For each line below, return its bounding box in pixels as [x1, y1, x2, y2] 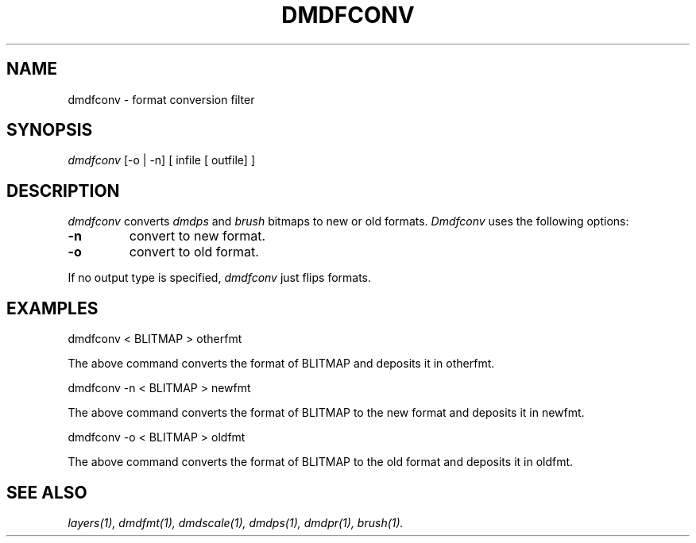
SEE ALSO [6, 482, 87, 503]
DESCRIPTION [6, 180, 120, 201]
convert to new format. [129, 228, 266, 245]
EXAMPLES [6, 298, 99, 318]
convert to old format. [129, 244, 259, 260]
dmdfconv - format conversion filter [68, 92, 255, 106]
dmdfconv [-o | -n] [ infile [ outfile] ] [68, 153, 255, 168]
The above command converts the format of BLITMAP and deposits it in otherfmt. [68, 356, 495, 371]
